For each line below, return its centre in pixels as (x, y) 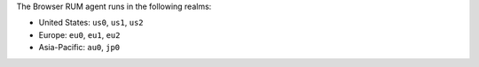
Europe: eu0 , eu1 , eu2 (79, 34)
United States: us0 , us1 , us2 (91, 23)
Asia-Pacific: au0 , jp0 (79, 48)
